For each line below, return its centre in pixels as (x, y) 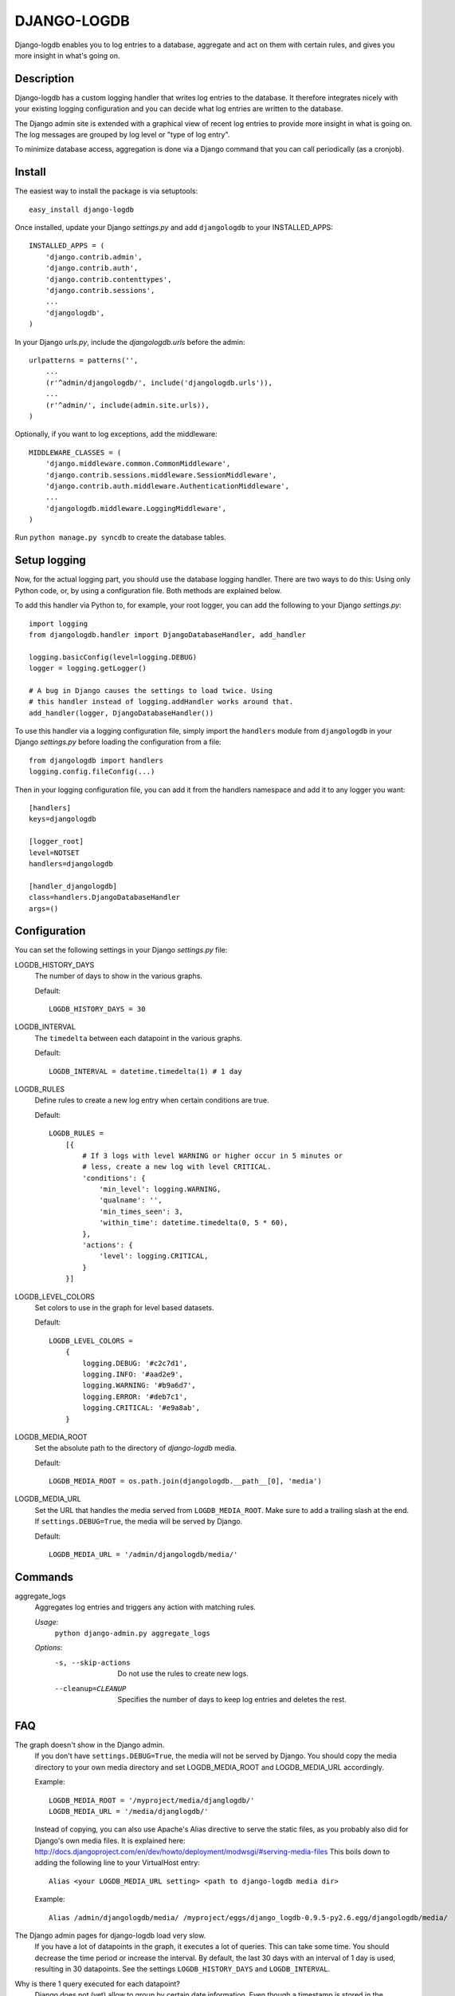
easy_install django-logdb (82, 209)
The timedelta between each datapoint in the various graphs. (138, 1038)
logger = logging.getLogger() (88, 668)
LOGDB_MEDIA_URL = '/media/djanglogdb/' (129, 1811)
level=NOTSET (54, 853)
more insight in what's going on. (67, 55)
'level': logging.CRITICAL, (154, 1256)
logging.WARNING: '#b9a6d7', (139, 1386)
